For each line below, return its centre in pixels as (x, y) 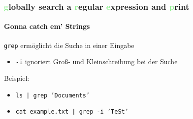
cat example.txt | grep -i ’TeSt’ (72, 112)
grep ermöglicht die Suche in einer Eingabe (69, 45)
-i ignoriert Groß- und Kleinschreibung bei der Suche (96, 61)
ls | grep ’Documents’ (53, 95)
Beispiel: (17, 78)
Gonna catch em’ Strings (47, 26)
